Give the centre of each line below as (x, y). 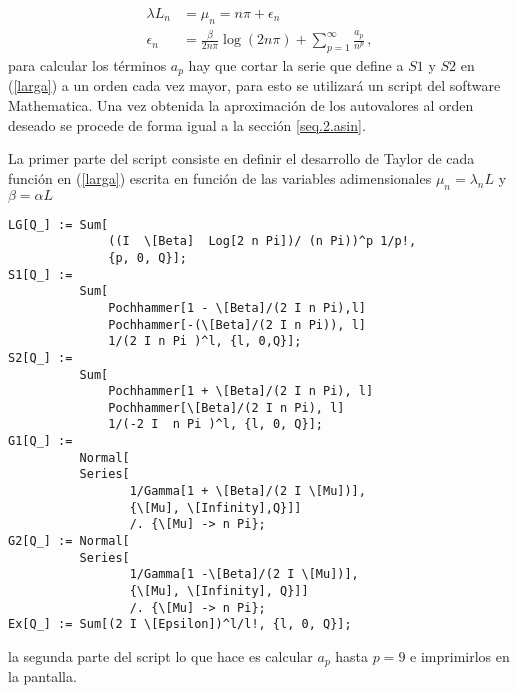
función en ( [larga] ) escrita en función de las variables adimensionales (220, 177)
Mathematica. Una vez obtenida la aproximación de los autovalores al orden (241, 105)
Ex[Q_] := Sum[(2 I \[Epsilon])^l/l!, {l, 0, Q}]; (180, 624)
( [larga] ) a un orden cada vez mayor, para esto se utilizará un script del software (254, 85)
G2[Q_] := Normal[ (69, 541)
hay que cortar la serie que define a (296, 64)
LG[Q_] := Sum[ (58, 224)
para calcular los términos (87, 64)
